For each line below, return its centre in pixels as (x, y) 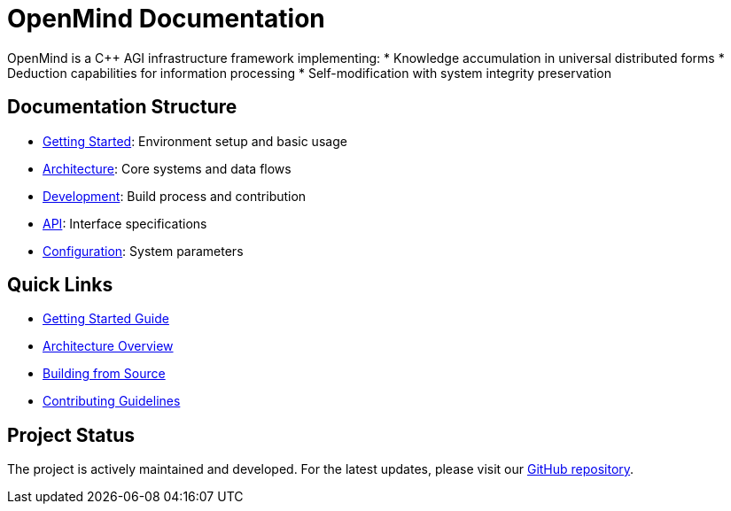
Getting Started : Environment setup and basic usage (195, 141)
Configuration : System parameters (143, 251)
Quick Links (60, 285)
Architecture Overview (108, 346)
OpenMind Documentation (166, 19)
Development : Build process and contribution (175, 196)
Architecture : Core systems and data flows (167, 168)
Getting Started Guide (106, 319)
